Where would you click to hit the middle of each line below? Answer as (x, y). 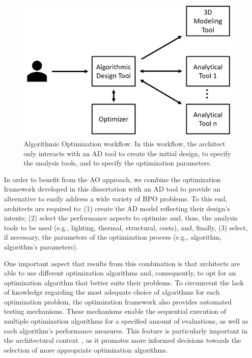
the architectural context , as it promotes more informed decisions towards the (123, 340)
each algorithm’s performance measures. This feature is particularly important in (126, 330)
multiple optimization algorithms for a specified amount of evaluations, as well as (126, 321)
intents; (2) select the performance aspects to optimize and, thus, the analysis (121, 218)
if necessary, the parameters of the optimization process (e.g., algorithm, (113, 237)
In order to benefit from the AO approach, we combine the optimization (112, 179)
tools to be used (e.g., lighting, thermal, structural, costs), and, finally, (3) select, (126, 227)
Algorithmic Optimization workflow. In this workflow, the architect (125, 143)
